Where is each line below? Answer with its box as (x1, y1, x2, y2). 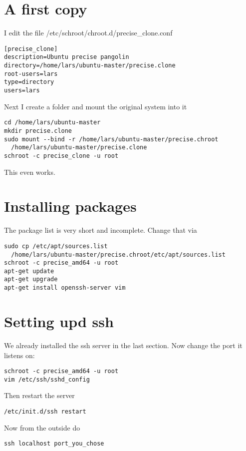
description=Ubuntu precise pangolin (4, 53, 129, 61)
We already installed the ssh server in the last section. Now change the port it (4, 340, 243, 350)
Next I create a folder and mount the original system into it (4, 101, 187, 111)
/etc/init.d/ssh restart (4, 408, 86, 415)
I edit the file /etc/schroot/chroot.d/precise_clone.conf (4, 27, 173, 38)
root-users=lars (4, 70, 58, 77)
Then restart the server (4, 390, 75, 401)
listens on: (4, 350, 35, 360)
